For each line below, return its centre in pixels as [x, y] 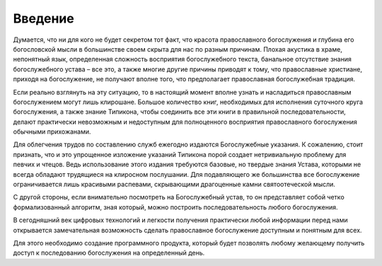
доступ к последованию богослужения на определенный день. [109, 253]
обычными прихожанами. [52, 132]
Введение [44, 18]
